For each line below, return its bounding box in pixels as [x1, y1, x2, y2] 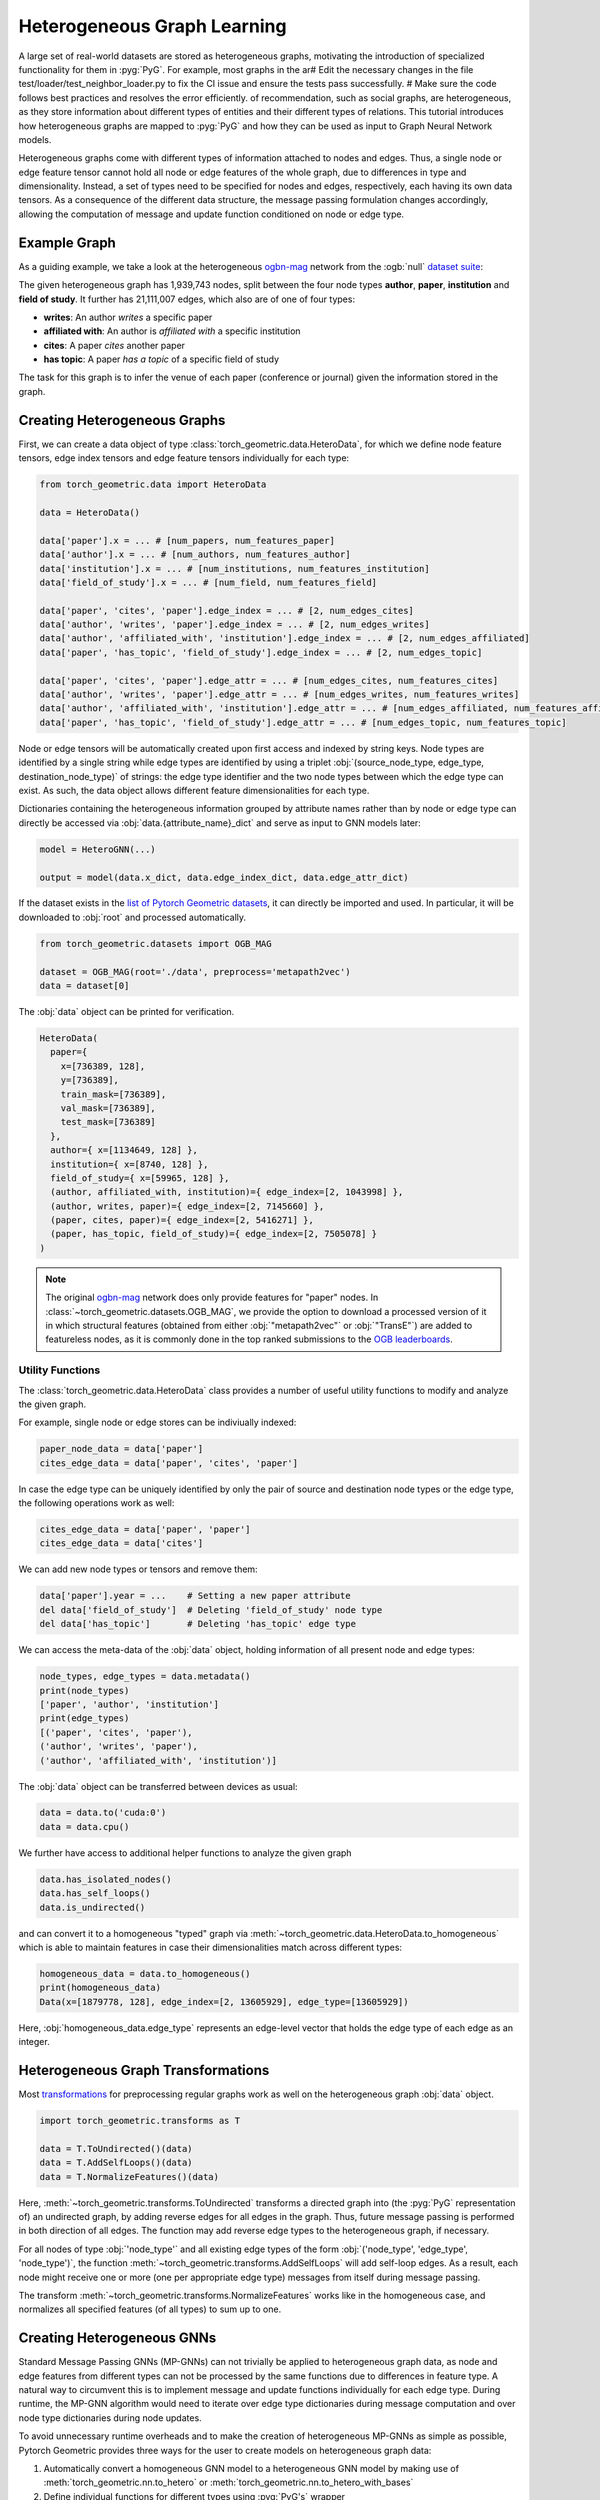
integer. [18, 2036, 50, 2048]
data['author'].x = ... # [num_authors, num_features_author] [39, 549, 351, 560]
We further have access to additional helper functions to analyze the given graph [18, 1846, 352, 1859]
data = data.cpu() [39, 1821, 130, 1832]
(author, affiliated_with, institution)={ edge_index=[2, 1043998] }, [50, 1186, 404, 1198]
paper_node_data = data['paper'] [39, 1443, 204, 1455]
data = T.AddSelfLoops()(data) [39, 2157, 194, 2169]
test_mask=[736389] [60, 1116, 157, 1128]
